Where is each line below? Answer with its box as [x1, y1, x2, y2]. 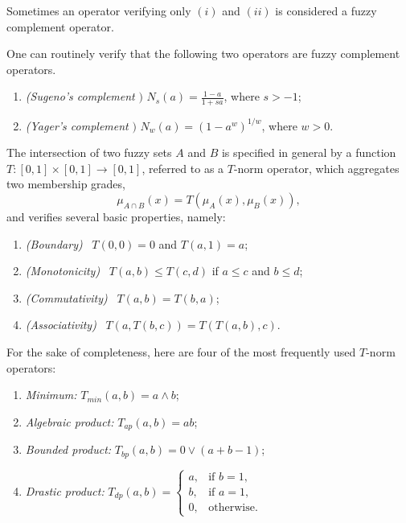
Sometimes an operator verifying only [6, 2, 191, 19]
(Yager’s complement [25, 117, 129, 134]
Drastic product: [25, 483, 105, 500]
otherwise [208, 502, 255, 514]
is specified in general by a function [221, 144, 396, 161]
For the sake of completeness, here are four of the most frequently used [6, 344, 356, 360]
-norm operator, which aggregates [233, 159, 400, 176]
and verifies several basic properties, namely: [6, 208, 226, 225]
